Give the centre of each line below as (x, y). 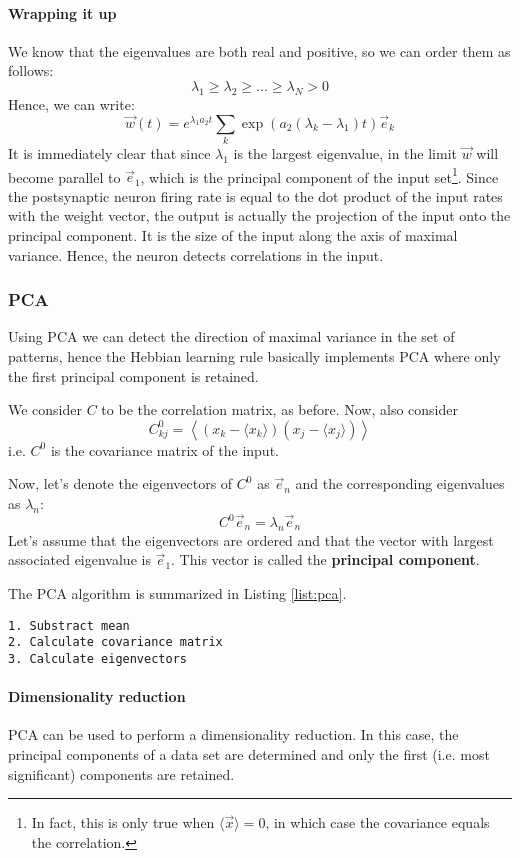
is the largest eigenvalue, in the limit (345, 152)
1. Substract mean (69, 625)
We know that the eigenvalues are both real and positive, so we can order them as (259, 50)
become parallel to (64, 176)
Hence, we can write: (71, 103)
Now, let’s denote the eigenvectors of (120, 483)
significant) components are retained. (121, 773)
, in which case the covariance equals (377, 822)
